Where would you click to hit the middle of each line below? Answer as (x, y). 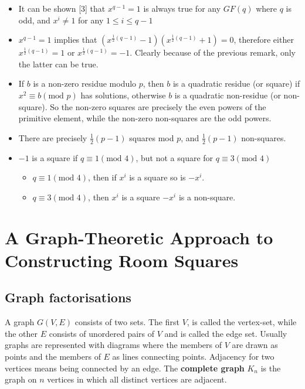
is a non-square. (207, 197)
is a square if (55, 157)
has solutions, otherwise (123, 95)
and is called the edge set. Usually (226, 333)
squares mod (152, 137)
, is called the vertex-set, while (242, 322)
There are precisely (53, 137)
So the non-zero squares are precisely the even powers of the (158, 106)
